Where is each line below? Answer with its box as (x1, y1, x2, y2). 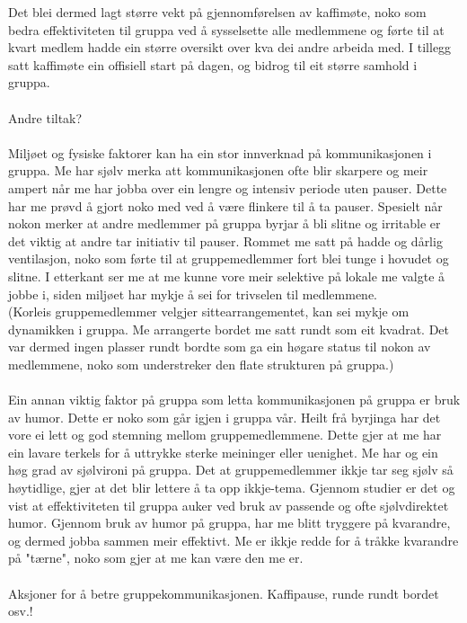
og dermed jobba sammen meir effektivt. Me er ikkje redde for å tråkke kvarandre (8, 530, 459, 549)
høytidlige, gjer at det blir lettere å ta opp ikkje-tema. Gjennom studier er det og (8, 478, 455, 497)
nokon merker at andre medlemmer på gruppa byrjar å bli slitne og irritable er (8, 214, 441, 233)
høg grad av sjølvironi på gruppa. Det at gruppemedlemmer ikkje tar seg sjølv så (8, 460, 454, 479)
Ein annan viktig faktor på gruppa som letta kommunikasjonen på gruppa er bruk (8, 390, 461, 409)
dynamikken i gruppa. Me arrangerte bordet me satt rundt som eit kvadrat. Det (8, 319, 450, 338)
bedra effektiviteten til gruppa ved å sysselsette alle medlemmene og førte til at (8, 20, 445, 39)
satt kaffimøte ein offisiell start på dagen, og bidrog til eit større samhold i (8, 55, 418, 74)
